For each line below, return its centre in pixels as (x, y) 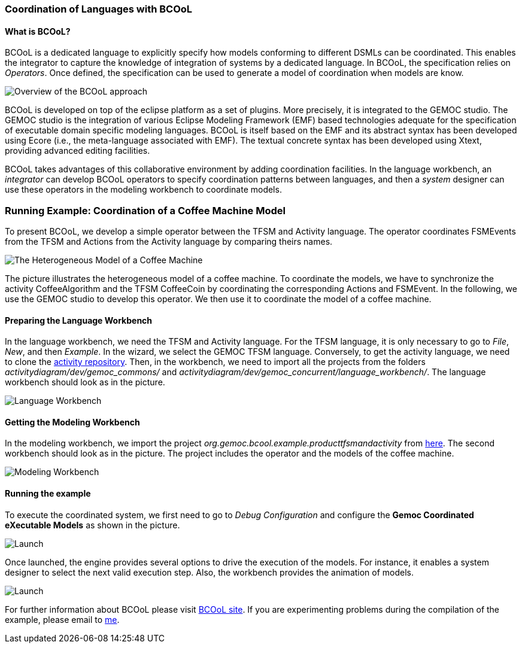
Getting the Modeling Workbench (72, 422)
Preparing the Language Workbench (79, 320)
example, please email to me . (62, 619)
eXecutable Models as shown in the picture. (92, 525)
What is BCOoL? (38, 31)
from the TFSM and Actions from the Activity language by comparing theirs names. (169, 241)
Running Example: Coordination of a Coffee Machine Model (145, 210)
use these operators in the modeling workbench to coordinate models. (143, 190)
